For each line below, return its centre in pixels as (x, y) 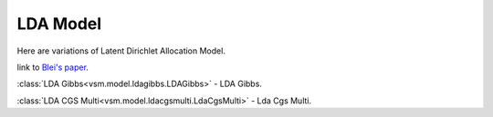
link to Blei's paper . (52, 67)
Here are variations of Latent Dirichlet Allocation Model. (121, 51)
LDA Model (59, 24)
